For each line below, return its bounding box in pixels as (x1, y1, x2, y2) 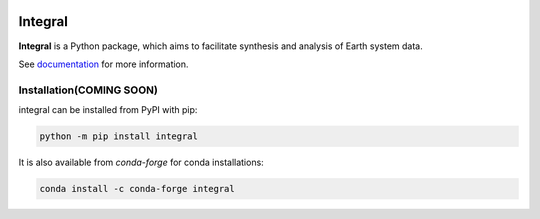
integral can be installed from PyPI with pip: (18, 104, 198, 116)
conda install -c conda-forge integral (39, 183, 235, 194)
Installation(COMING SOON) (18, 83, 159, 97)
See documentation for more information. (18, 58, 189, 70)
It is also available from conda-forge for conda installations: (18, 156, 264, 169)
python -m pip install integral (39, 131, 199, 142)
